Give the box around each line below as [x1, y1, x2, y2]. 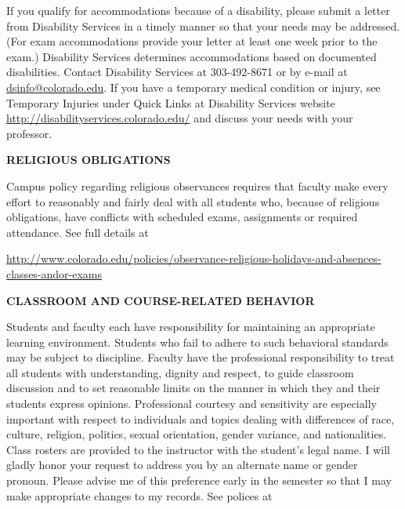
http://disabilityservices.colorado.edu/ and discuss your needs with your [6, 110, 353, 126]
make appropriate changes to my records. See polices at [6, 487, 273, 504]
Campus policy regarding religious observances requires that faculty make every [6, 177, 389, 194]
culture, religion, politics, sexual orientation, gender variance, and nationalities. [6, 426, 387, 442]
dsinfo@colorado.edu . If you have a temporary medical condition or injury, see [6, 78, 381, 95]
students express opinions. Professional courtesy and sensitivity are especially [6, 395, 377, 412]
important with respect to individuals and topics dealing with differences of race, [6, 410, 395, 427]
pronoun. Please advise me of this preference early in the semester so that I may [6, 472, 392, 489]
